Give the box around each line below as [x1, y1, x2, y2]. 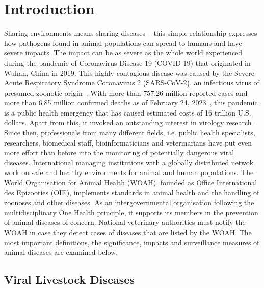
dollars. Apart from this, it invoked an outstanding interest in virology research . [4, 117, 257, 128]
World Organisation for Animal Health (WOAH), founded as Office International [4, 177, 257, 188]
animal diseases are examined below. [4, 247, 118, 257]
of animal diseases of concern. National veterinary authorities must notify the [4, 217, 246, 227]
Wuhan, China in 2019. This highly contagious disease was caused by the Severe [4, 67, 254, 78]
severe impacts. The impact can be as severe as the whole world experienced [4, 47, 243, 58]
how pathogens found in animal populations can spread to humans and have [4, 37, 242, 48]
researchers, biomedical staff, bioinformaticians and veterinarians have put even [4, 137, 252, 148]
